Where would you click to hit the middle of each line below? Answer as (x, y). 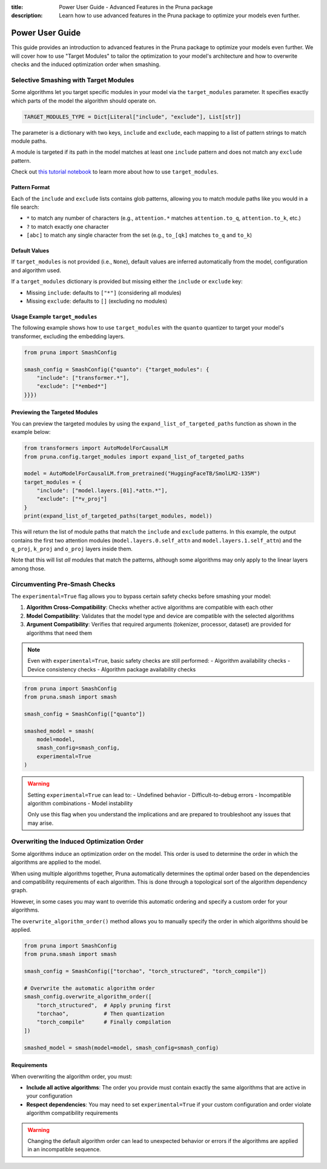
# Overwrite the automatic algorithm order (90, 988)
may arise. (41, 823)
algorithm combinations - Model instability (80, 803)
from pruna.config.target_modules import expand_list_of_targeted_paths (134, 456)
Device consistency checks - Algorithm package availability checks (112, 669)
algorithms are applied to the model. (56, 862)
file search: (25, 207)
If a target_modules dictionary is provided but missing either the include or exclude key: (127, 282)
